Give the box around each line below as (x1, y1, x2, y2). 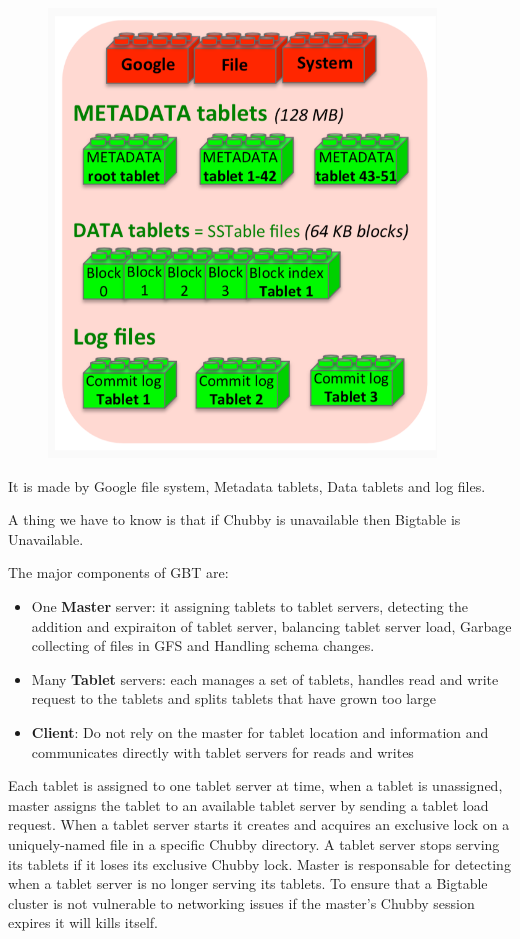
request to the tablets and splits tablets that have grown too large (31, 688, 436, 709)
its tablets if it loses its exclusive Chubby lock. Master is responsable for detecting (8, 853, 511, 874)
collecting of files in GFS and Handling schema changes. (31, 635, 375, 656)
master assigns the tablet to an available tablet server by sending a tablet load (8, 794, 489, 815)
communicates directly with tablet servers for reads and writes (31, 741, 414, 762)
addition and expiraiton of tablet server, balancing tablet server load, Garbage (31, 615, 512, 636)
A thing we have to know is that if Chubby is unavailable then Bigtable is (8, 509, 461, 530)
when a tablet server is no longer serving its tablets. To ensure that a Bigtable (8, 873, 488, 894)
